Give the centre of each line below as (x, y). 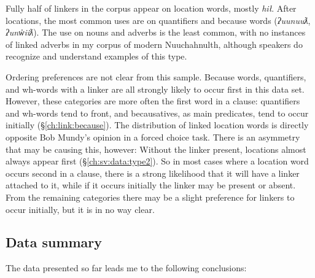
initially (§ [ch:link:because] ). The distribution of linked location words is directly (157, 125)
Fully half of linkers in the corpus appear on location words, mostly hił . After (151, 8)
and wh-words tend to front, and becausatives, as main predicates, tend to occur (157, 113)
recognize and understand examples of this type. (96, 56)
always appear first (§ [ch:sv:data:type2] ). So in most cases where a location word (157, 161)
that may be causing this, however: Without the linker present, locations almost (156, 149)
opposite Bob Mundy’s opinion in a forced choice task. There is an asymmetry (153, 137)
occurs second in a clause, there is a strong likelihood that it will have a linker (153, 173)
